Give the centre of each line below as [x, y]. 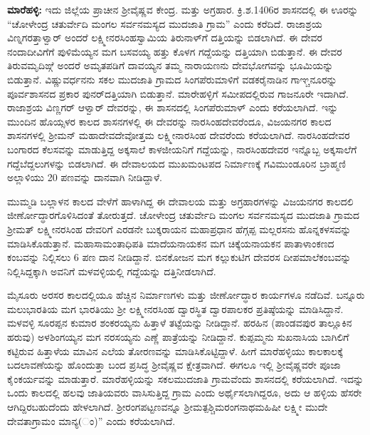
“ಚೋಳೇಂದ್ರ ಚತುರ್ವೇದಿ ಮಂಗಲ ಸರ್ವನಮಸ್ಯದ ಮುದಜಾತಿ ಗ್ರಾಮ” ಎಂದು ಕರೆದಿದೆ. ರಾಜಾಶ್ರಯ [165, 23]
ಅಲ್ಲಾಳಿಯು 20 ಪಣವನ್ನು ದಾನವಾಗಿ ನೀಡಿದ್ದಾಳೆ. [85, 177]
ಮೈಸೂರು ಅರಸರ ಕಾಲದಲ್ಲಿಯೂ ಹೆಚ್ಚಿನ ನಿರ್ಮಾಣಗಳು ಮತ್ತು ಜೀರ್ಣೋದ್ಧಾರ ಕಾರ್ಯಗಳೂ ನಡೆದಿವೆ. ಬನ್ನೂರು [186, 295]
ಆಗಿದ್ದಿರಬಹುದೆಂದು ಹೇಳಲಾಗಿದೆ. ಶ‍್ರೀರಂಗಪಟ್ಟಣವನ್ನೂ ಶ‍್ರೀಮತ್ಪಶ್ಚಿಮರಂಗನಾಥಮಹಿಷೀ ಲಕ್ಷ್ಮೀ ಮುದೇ [168, 407]
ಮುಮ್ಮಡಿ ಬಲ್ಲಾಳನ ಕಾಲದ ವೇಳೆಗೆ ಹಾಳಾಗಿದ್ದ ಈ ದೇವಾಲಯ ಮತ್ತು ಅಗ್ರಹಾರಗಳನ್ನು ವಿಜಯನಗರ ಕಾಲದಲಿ [180, 201]
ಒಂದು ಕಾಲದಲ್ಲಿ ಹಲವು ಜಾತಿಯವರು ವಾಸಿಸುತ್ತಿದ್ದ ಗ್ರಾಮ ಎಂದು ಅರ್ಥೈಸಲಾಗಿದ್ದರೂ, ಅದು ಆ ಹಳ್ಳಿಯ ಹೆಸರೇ [185, 393]
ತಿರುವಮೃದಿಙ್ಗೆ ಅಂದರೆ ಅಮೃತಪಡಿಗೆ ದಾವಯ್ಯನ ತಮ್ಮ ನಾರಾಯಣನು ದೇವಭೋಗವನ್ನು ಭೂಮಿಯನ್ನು [170, 65]
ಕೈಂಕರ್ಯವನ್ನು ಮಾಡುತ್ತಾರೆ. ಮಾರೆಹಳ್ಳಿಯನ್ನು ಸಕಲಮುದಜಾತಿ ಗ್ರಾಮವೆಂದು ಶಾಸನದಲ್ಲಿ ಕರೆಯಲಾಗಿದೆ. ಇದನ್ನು [186, 378]
